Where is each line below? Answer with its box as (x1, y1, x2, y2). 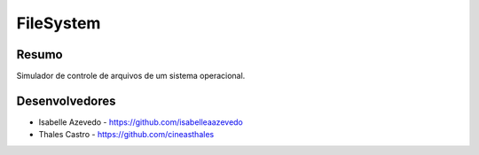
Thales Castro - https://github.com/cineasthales (38, 129, 215, 140)
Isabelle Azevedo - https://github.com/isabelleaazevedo (38, 116, 244, 128)
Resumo (16, 47, 63, 62)
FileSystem (16, 13, 101, 33)
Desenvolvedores (16, 93, 116, 108)
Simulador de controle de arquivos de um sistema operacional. (16, 71, 246, 81)
